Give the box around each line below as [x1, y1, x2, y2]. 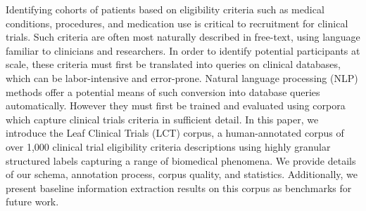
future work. [6, 194, 59, 209]
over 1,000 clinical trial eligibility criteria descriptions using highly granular [6, 139, 331, 154]
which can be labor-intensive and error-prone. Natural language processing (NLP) [6, 70, 358, 85]
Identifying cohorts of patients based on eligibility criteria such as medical [6, 2, 324, 16]
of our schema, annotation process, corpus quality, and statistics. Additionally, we [6, 167, 358, 182]
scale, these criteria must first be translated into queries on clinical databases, [6, 57, 341, 72]
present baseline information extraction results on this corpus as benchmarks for [6, 180, 352, 195]
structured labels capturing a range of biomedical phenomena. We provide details [6, 153, 356, 168]
